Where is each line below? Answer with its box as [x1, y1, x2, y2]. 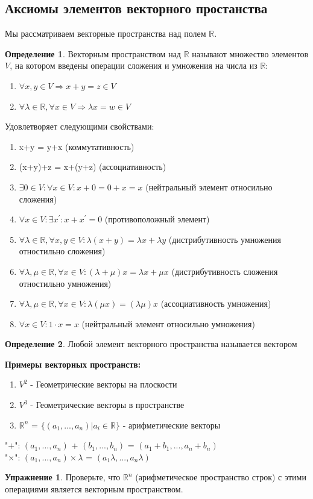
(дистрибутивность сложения [171, 265, 278, 277]
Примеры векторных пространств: [5, 357, 141, 370]
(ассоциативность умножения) [160, 297, 271, 310]
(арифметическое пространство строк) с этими [135, 471, 306, 483]
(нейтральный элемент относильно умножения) [81, 317, 255, 330]
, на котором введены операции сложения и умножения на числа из [10, 59, 258, 72]
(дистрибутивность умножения [168, 233, 281, 245]
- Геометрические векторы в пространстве [30, 398, 185, 411]
